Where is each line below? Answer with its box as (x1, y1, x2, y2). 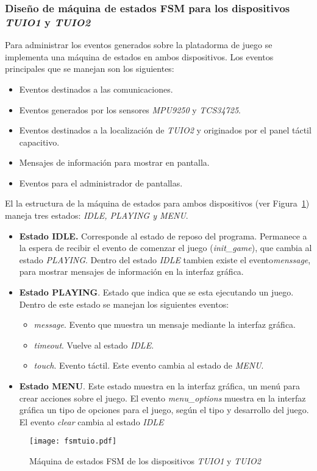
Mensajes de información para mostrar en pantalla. (19, 156, 210, 169)
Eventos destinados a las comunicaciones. (19, 82, 173, 95)
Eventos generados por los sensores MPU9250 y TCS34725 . (19, 103, 241, 116)
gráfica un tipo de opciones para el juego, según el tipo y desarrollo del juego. (19, 403, 309, 416)
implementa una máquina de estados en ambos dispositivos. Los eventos (5, 50, 274, 63)
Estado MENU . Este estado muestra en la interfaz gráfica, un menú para (19, 380, 301, 392)
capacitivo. (19, 135, 60, 148)
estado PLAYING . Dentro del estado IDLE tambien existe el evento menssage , (19, 253, 311, 266)
